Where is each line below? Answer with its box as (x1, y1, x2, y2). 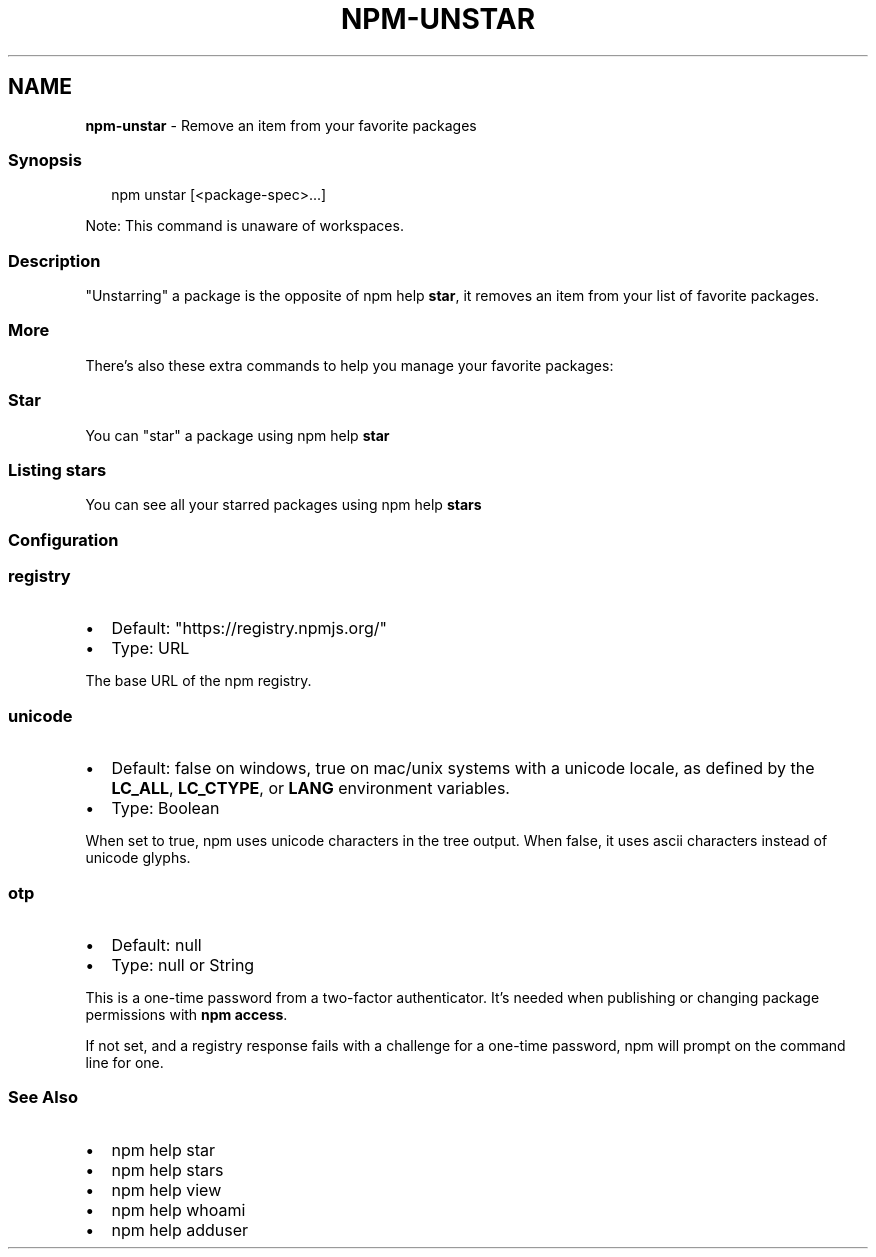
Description (8, 250, 101, 271)
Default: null (111, 934, 202, 955)
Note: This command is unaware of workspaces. (85, 217, 404, 235)
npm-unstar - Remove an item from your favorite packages (85, 116, 477, 134)
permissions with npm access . (85, 1005, 288, 1023)
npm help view (111, 1179, 222, 1200)
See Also (8, 1087, 78, 1108)
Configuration (8, 529, 119, 550)
